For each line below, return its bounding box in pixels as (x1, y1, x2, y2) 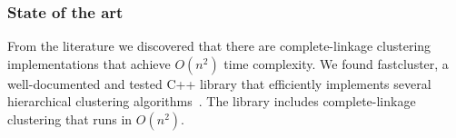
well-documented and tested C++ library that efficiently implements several (7, 74, 431, 93)
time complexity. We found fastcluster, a (223, 54, 449, 73)
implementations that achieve (7, 54, 171, 73)
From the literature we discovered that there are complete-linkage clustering (7, 36, 431, 55)
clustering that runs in (7, 110, 133, 128)
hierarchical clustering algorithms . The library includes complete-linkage (7, 92, 416, 111)
